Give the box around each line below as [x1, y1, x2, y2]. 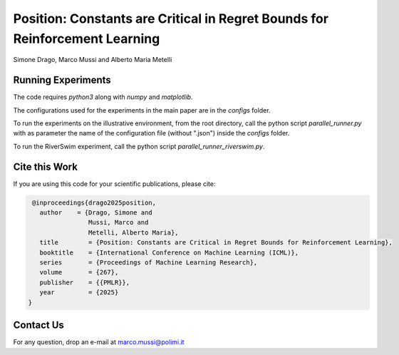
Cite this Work [13, 160, 78, 173]
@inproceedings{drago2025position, [32, 198, 157, 207]
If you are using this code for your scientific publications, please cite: [13, 179, 216, 188]
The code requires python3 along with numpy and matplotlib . [13, 93, 193, 101]
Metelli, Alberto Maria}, [88, 228, 179, 237]
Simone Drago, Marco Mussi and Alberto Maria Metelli [13, 56, 172, 64]
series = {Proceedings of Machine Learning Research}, [39, 259, 258, 267]
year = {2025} [39, 289, 119, 297]
